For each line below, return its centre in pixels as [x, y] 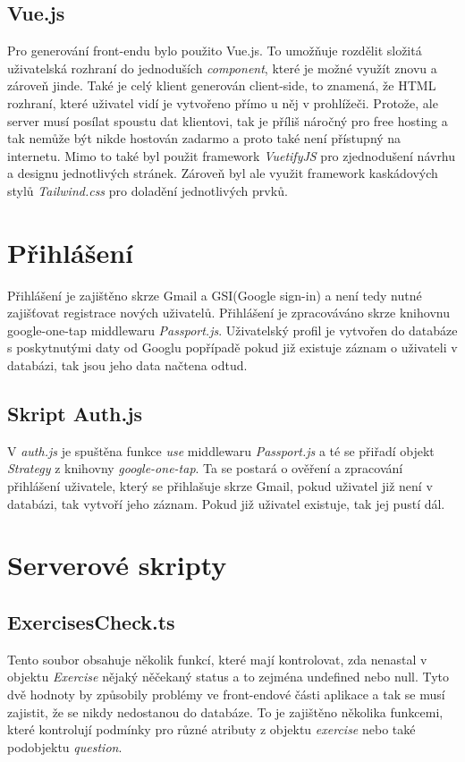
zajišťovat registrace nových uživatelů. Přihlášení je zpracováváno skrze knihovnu [228, 313]
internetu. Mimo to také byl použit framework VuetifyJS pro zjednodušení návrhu [232, 155]
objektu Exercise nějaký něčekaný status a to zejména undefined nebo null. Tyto [228, 677]
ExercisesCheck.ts [91, 621]
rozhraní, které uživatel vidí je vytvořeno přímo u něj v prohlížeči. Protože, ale [223, 102]
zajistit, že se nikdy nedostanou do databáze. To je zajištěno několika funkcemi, [225, 711]
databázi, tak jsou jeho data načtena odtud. [127, 365]
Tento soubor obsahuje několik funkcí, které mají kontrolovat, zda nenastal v [217, 659]
